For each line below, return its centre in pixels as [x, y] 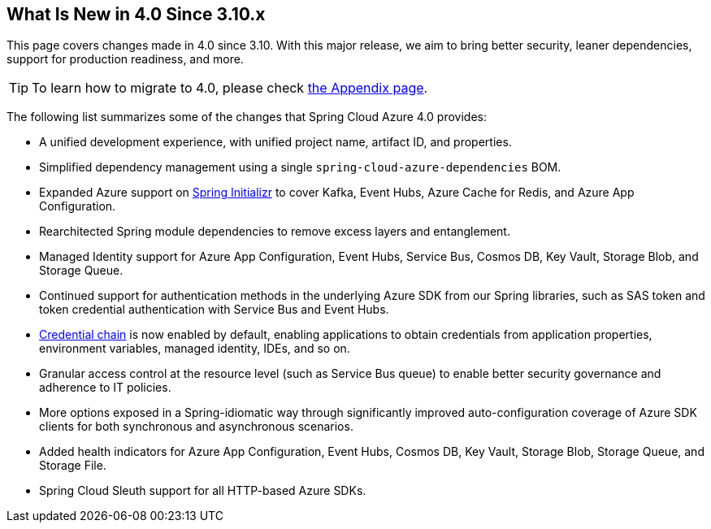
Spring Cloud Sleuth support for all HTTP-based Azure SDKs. [203, 491]
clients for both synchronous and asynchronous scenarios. [196, 427]
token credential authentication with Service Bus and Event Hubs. [214, 310]
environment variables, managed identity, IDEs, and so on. [195, 349]
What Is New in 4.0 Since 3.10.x [136, 14]
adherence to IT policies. [105, 388]
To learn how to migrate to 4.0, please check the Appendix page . [230, 88]
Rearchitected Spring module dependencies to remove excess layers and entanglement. [275, 232]
